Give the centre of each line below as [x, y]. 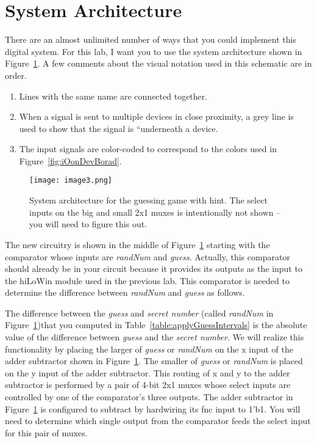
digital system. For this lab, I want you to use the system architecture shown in [154, 51]
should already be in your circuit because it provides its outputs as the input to [154, 269]
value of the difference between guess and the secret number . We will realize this [155, 337]
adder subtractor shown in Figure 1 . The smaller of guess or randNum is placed [154, 361]
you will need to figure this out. [88, 224]
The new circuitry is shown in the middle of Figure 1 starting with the [137, 244]
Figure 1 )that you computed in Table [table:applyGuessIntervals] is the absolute [156, 325]
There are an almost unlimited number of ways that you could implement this [151, 39]
